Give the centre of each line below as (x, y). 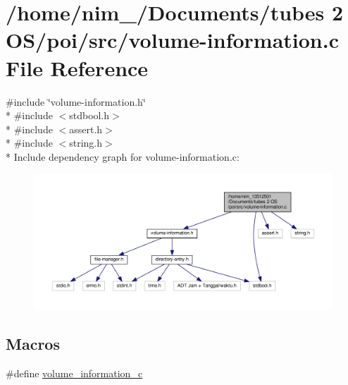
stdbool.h (89, 115)
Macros (33, 343)
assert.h (86, 129)
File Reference (77, 67)
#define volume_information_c (74, 373)
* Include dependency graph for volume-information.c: (123, 156)
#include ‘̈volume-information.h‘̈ (76, 101)
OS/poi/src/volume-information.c (173, 40)
